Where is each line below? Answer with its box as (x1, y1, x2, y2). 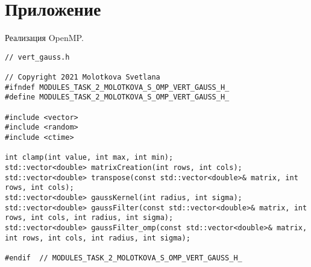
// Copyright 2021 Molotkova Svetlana (5, 73, 160, 82)
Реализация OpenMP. (5, 31, 84, 44)
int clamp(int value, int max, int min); (5, 153, 174, 162)
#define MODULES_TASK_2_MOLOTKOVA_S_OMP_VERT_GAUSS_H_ (5, 93, 230, 102)
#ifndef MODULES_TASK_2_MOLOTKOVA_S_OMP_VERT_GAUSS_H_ (5, 83, 230, 92)
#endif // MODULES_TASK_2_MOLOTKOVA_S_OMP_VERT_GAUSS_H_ (5, 253, 242, 262)
